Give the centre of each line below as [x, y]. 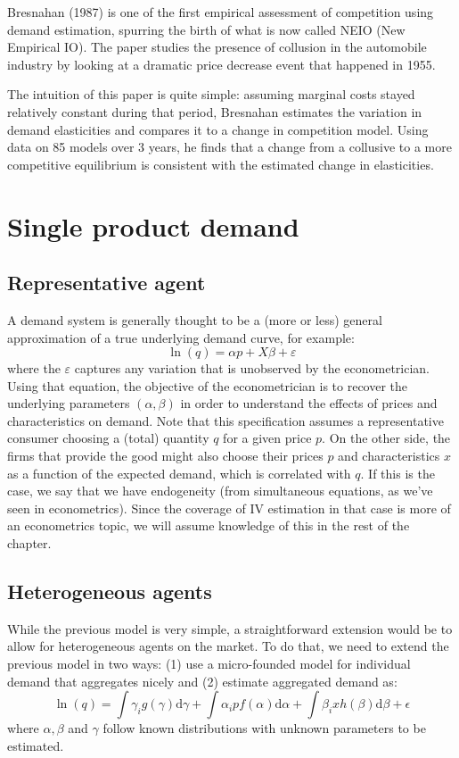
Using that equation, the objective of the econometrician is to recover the [208, 385]
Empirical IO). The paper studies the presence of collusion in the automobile [217, 47]
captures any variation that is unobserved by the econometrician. [252, 368]
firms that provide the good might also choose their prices [165, 456]
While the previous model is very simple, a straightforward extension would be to [230, 628]
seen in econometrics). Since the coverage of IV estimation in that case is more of [229, 508]
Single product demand [153, 225]
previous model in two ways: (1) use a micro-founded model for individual [209, 664]
